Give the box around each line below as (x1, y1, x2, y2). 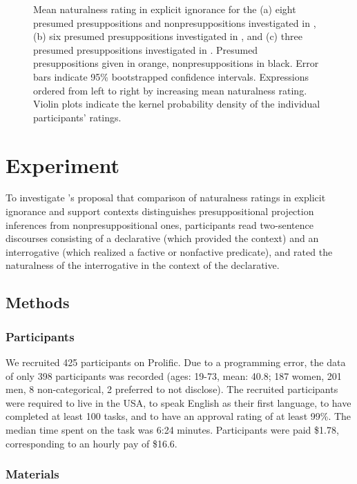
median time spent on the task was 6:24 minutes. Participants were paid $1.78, (6, 423, 339, 436)
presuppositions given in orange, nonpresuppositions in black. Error (33, 56, 319, 70)
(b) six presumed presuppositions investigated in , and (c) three (33, 29, 302, 43)
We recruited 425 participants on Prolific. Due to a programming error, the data (6, 355, 346, 370)
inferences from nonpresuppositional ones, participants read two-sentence (6, 217, 313, 232)
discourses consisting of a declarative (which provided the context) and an (6, 231, 319, 245)
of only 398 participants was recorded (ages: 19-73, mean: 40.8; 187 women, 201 (6, 368, 342, 383)
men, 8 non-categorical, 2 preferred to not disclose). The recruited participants (6, 382, 338, 396)
